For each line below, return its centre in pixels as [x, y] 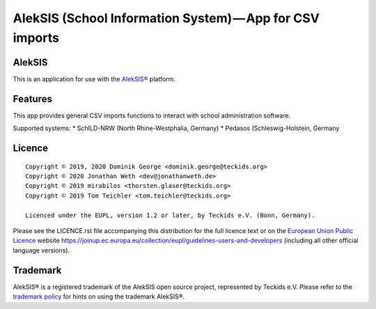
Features [32, 98]
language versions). [41, 250]
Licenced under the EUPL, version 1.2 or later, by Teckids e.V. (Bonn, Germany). [170, 215]
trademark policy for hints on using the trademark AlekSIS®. [99, 296]
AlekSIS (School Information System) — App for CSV [166, 18]
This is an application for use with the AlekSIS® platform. [94, 79]
